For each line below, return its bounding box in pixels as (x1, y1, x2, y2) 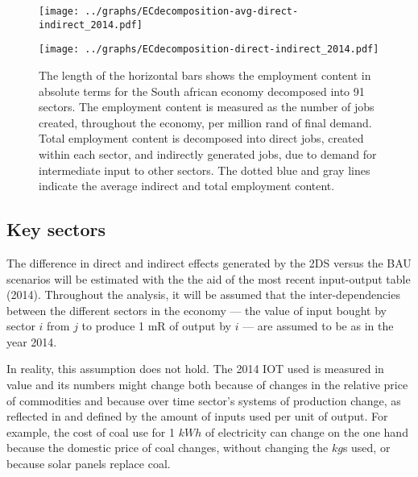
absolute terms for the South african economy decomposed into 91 (39, 82, 365, 99)
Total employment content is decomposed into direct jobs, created (39, 130, 364, 147)
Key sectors (6, 217, 106, 242)
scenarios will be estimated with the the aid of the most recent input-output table (6, 270, 411, 287)
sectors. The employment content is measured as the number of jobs (39, 98, 375, 115)
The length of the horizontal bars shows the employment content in (39, 66, 371, 83)
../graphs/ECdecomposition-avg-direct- (85, 6, 299, 17)
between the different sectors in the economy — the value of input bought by (6, 301, 387, 318)
